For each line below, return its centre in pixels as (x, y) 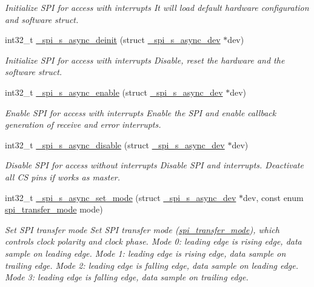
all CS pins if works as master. (63, 176)
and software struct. (42, 19)
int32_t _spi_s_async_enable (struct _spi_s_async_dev (114, 92)
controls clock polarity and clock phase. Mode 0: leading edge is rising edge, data (153, 241)
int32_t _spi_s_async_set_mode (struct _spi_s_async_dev (121, 197)
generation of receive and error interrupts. (83, 124)
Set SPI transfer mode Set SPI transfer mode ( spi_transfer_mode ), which (142, 229)
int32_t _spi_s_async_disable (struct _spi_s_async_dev (115, 144)
